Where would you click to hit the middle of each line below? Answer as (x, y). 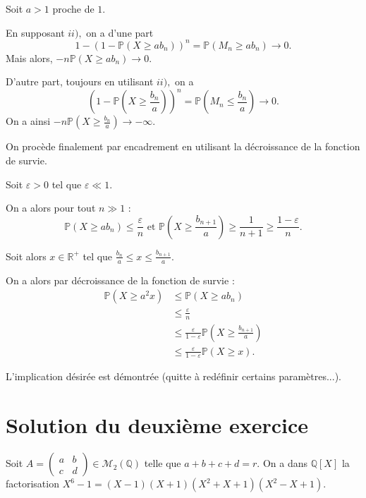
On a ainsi (28, 121)
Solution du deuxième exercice (157, 425)
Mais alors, (29, 57)
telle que (163, 463)
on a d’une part (120, 32)
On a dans (285, 463)
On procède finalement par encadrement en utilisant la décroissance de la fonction (183, 146)
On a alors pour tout (51, 208)
